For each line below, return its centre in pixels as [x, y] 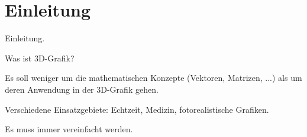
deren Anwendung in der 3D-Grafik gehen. [82, 89]
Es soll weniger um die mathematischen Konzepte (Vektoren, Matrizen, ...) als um [153, 78]
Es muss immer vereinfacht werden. [69, 129]
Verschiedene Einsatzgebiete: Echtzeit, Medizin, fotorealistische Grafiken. [137, 109]
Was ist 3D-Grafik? [40, 58]
